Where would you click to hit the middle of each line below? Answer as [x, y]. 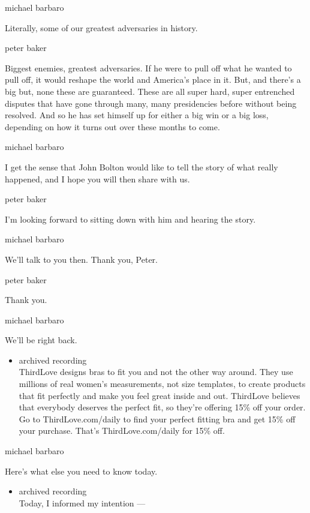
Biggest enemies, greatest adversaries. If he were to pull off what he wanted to [148, 67]
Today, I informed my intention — [82, 502]
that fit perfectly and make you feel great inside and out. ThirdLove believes [159, 395]
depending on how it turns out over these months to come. [112, 126]
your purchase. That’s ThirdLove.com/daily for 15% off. [122, 430]
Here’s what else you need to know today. [81, 471]
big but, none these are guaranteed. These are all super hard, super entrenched [150, 91]
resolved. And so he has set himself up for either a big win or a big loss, [137, 115]
